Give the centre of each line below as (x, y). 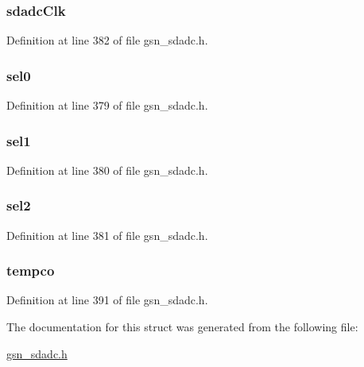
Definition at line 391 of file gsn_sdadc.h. (107, 300)
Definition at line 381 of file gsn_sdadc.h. (107, 235)
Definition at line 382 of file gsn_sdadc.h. (107, 40)
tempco (31, 270)
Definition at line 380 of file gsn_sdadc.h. (107, 170)
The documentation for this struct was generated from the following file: (182, 327)
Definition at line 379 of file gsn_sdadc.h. (107, 105)
